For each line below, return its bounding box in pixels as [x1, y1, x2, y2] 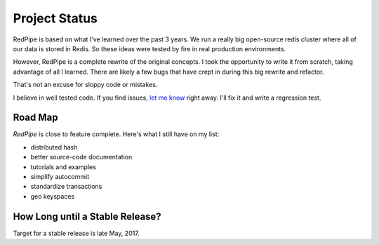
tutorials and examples [30, 162, 96, 171]
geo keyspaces [30, 192, 75, 200]
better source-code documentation [30, 153, 133, 161]
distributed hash [30, 143, 78, 151]
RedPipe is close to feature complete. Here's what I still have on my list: [13, 130, 220, 138]
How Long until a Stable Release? [13, 211, 161, 223]
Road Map [13, 112, 59, 124]
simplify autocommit [30, 172, 90, 180]
